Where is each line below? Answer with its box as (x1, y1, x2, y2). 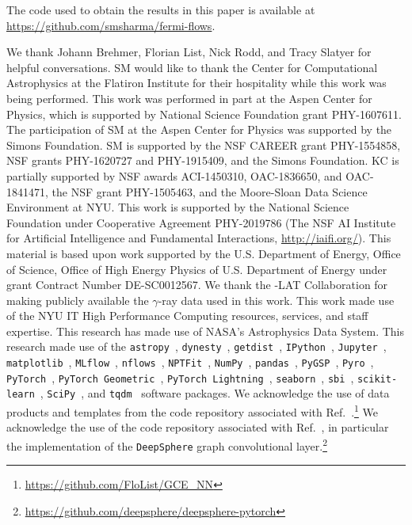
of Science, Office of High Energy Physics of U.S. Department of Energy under (6, 261, 387, 277)
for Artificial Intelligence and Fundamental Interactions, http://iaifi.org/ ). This (6, 230, 391, 246)
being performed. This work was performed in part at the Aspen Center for (6, 89, 372, 106)
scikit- (357, 373, 398, 385)
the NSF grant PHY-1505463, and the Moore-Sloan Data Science (51, 183, 368, 200)
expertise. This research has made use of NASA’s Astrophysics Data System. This (6, 322, 405, 339)
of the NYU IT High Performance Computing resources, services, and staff (6, 307, 368, 324)
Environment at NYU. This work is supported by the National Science (6, 199, 349, 215)
